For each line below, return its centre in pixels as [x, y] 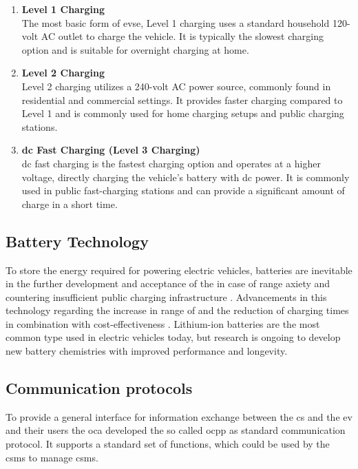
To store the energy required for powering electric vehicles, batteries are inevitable [179, 270]
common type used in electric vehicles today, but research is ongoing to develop [173, 337]
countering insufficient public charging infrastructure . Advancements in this [166, 296]
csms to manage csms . [52, 457]
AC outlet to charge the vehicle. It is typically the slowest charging [182, 36]
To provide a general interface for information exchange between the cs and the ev [179, 416]
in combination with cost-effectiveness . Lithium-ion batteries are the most [163, 323]
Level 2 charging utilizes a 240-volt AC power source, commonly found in [176, 86]
